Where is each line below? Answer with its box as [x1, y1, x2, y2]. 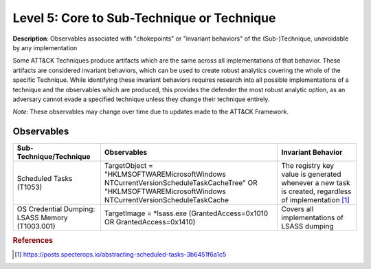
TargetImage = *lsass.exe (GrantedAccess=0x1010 [104, 208, 269, 218]
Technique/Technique [16, 152, 91, 162]
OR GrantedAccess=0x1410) [104, 217, 196, 227]
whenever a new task [281, 178, 350, 188]
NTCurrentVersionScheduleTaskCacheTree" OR [104, 178, 258, 188]
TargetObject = [104, 161, 154, 171]
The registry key [281, 161, 335, 171]
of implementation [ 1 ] [281, 195, 350, 205]
